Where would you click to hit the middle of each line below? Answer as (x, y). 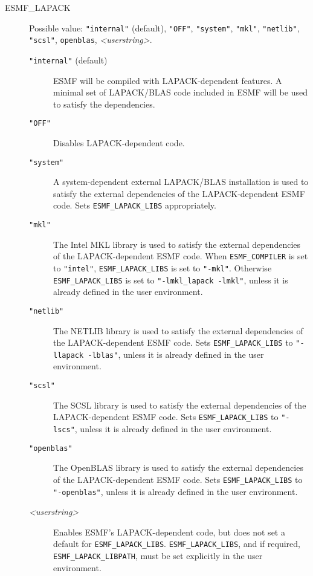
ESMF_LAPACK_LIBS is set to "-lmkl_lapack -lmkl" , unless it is (171, 280)
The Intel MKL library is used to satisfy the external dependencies (177, 244)
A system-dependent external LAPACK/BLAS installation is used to (181, 182)
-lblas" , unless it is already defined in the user (176, 354)
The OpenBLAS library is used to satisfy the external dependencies (178, 468)
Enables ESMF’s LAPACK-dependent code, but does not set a (169, 532)
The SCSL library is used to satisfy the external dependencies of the (180, 405)
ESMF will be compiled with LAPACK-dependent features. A (168, 80)
